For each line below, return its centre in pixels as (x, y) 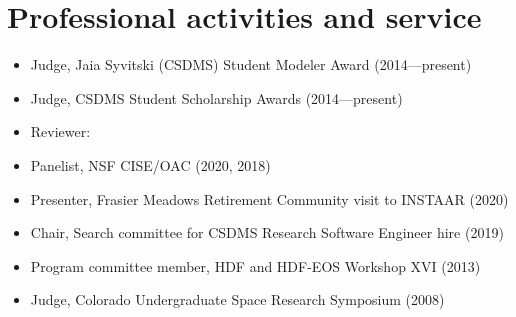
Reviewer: (60, 131)
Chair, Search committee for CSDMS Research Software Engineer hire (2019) (267, 232)
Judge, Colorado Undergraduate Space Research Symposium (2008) (237, 299)
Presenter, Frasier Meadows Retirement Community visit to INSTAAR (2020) (269, 198)
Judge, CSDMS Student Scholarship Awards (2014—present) (216, 97)
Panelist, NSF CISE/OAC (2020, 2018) (150, 164)
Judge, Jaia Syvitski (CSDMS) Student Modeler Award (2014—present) (251, 64)
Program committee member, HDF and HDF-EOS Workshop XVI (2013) (255, 265)
